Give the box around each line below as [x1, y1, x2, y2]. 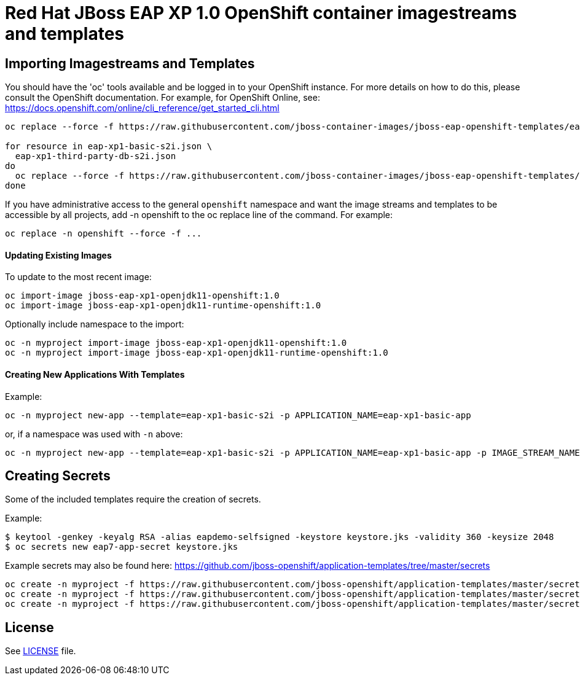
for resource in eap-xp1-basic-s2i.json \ [5, 141, 213, 152]
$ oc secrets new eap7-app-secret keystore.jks [5, 542, 238, 552]
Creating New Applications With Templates [5, 369, 185, 380]
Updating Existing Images [5, 249, 112, 260]
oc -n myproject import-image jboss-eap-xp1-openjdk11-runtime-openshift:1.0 [5, 348, 388, 358]
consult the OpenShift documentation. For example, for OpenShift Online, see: [5, 92, 320, 103]
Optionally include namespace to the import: [5, 319, 184, 330]
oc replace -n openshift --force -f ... [5, 229, 202, 239]
